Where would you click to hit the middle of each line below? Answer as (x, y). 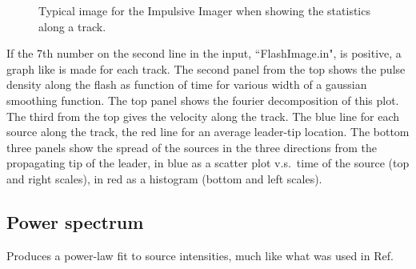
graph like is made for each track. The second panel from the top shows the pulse (206, 68)
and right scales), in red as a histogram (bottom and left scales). (164, 178)
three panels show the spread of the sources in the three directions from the (192, 147)
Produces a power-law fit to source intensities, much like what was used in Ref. (200, 255)
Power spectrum (75, 221)
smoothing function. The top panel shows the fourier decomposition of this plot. (203, 100)
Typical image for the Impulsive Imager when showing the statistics (204, 10)
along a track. (72, 26)
